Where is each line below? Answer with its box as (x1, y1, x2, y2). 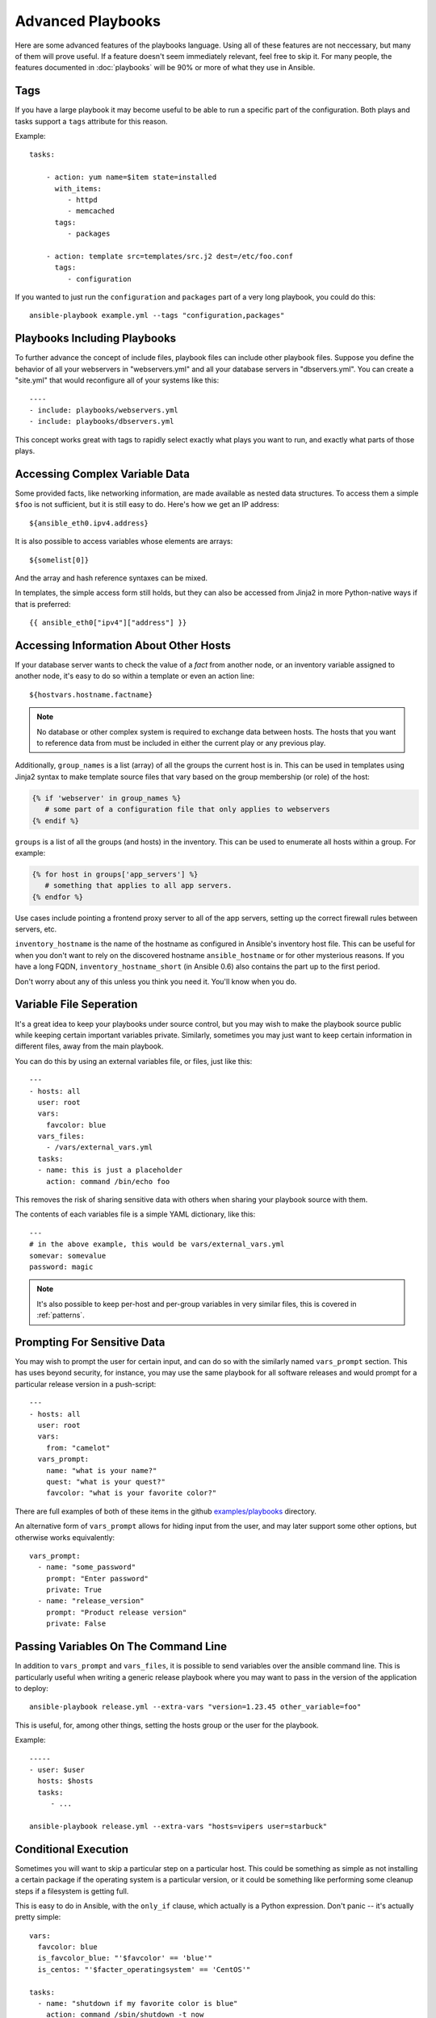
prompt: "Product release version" (45, 1607, 187, 1617)
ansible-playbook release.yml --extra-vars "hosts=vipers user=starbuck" (29, 1821, 328, 1831)
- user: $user (29, 1765, 85, 1774)
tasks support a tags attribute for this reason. (15, 116, 169, 126)
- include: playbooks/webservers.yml (29, 405, 179, 415)
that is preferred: (15, 599, 71, 609)
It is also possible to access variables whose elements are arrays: (15, 537, 233, 546)
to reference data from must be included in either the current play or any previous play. (36, 739, 326, 748)
